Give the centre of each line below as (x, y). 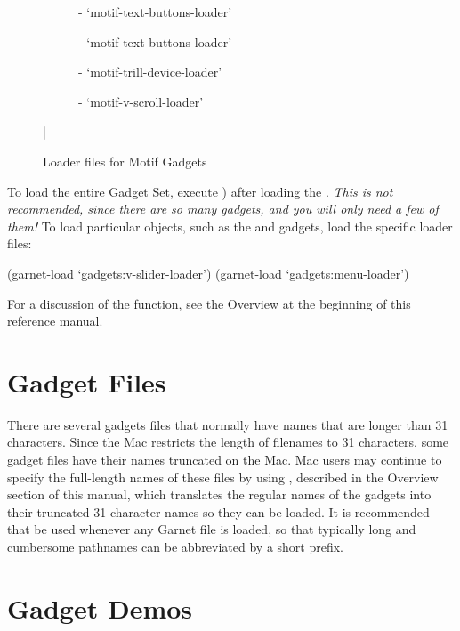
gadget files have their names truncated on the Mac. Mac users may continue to (225, 460)
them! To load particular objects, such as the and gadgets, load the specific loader (230, 226)
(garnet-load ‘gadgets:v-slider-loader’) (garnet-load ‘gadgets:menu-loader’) (208, 273)
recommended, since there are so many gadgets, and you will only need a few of (223, 209)
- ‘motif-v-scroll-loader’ (141, 101)
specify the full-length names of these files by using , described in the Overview (223, 477)
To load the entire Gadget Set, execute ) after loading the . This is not (200, 191)
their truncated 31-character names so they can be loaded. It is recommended (218, 511)
